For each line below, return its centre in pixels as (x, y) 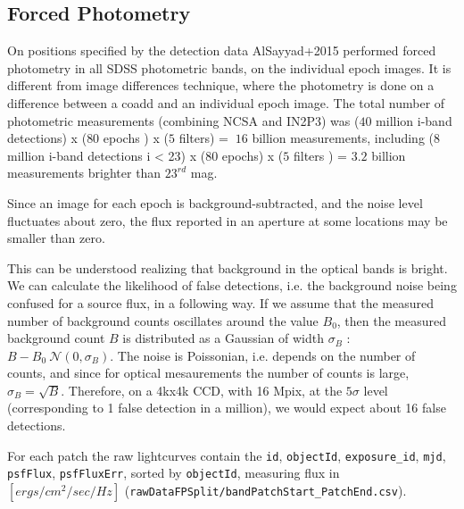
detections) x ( (47, 138)
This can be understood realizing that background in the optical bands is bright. (228, 267)
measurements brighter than (84, 173)
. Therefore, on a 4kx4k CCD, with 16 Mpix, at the (202, 390)
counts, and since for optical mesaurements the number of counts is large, (208, 373)
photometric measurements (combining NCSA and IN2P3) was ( (183, 120)
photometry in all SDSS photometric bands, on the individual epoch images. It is (229, 67)
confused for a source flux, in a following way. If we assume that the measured (221, 302)
